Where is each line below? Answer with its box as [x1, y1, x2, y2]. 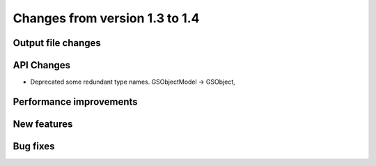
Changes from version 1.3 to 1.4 [13, 10, 200, 26]
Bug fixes [13, 140, 55, 152]
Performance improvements [13, 96, 139, 107]
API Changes [13, 59, 71, 71]
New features [13, 118, 73, 130]
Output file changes [13, 37, 101, 49]
